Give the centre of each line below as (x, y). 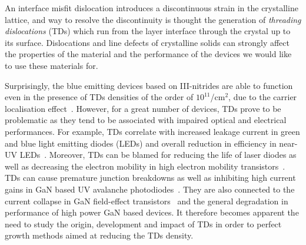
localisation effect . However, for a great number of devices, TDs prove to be (143, 108)
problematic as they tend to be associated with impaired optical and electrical (146, 120)
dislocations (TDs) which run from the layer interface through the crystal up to (148, 31)
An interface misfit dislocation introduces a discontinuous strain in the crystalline (152, 8)
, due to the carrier (263, 97)
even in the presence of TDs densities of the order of (99, 97)
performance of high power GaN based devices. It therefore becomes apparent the (152, 212)
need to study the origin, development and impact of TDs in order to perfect (143, 224)
